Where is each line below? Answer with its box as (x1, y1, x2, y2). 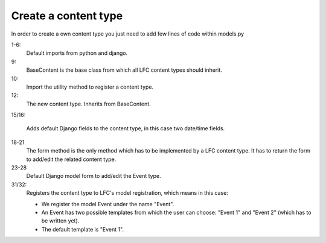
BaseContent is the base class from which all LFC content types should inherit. (26, 66, 223, 74)
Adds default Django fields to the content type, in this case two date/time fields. (26, 125, 225, 132)
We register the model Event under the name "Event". (41, 200, 174, 207)
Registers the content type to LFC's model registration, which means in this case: (26, 189, 229, 197)
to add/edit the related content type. (26, 156, 117, 163)
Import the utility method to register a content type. (26, 83, 154, 90)
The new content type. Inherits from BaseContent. (26, 100, 151, 107)
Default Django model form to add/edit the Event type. (26, 172, 161, 180)
